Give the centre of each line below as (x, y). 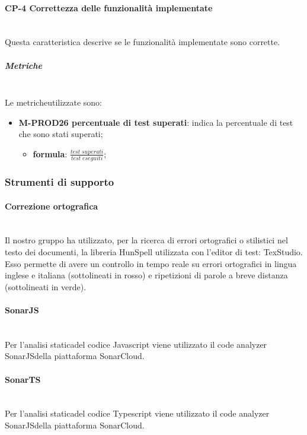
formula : (50, 153)
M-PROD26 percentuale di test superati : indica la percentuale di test (156, 122)
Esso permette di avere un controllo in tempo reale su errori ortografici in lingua (151, 263)
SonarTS (23, 379)
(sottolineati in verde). (46, 286)
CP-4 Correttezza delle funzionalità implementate (109, 7)
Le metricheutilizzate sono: (54, 102)
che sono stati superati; (61, 134)
